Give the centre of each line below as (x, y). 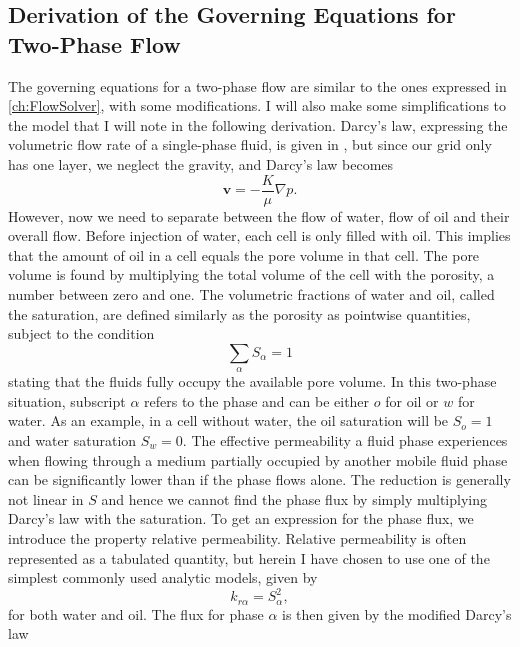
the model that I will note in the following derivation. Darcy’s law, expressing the (258, 124)
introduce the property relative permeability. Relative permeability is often (237, 537)
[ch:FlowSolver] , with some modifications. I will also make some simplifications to (257, 105)
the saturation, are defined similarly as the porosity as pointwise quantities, (239, 313)
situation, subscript (67, 400)
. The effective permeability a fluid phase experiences (345, 439)
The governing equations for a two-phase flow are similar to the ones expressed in (257, 85)
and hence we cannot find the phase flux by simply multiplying (294, 498)
